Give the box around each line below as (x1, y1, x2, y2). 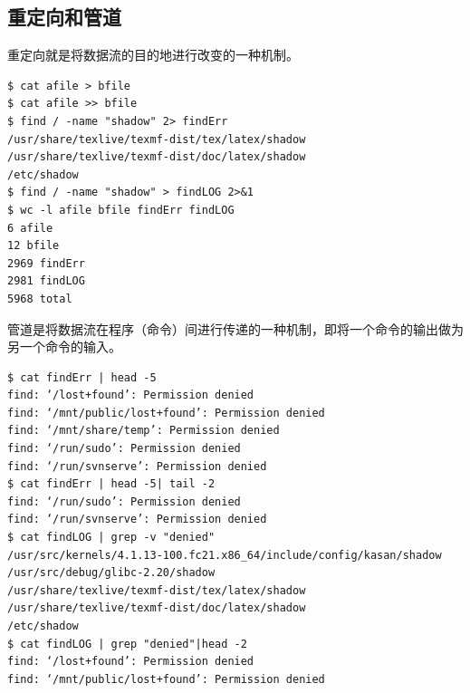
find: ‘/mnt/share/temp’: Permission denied (7, 424, 280, 438)
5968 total (7, 292, 72, 305)
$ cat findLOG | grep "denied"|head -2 (7, 637, 247, 650)
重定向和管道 (7, 3, 121, 31)
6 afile (7, 221, 53, 235)
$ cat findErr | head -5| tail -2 (7, 477, 216, 491)
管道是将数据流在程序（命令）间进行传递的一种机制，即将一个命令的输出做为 (7, 319, 464, 338)
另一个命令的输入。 (7, 337, 121, 356)
